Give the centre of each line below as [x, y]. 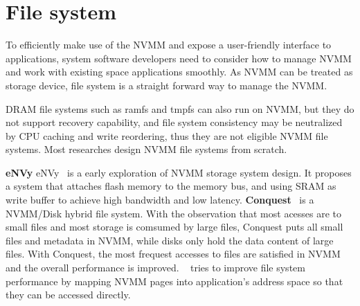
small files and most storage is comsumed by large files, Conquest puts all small [174, 227]
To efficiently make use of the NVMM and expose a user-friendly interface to [169, 45]
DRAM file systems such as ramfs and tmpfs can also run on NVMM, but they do [180, 108]
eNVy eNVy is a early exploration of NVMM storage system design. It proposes [179, 172]
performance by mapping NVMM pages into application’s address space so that [174, 281]
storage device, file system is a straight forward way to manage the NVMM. [166, 85]
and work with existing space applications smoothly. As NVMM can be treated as [179, 72]
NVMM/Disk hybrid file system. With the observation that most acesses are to [174, 213]
